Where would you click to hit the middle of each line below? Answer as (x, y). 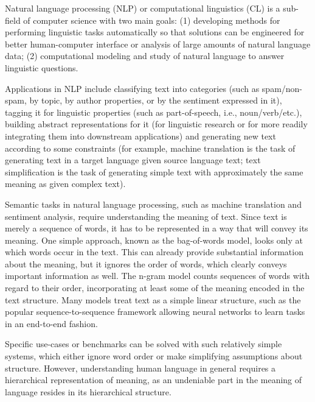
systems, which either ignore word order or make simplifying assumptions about (154, 356)
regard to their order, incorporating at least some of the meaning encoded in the (155, 288)
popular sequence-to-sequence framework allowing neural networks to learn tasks (155, 312)
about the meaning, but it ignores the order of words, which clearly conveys (146, 263)
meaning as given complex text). (65, 184)
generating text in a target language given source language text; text (133, 160)
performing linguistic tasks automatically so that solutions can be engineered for (155, 32)
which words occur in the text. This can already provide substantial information (154, 252)
